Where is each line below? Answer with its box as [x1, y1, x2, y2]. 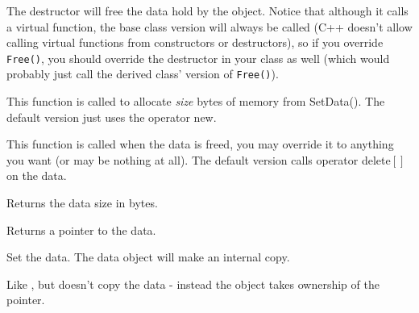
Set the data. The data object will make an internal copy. [6, 248, 290, 265]
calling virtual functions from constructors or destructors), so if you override [6, 34, 384, 51]
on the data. [6, 167, 67, 184]
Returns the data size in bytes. [6, 194, 158, 211]
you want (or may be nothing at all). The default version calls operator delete [6, 151, 391, 168]
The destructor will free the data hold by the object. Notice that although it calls [6, 2, 409, 19]
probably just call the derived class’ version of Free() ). [6, 65, 279, 82]
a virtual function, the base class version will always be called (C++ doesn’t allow [6, 18, 413, 35]
